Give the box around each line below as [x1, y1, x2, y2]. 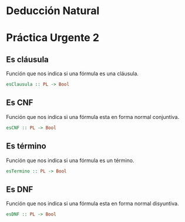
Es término [6, 141, 46, 151]
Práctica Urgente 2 [6, 31, 100, 45]
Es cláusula [6, 54, 49, 64]
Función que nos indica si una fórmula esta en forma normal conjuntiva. [6, 113, 180, 120]
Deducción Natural [6, 4, 100, 18]
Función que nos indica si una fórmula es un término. [6, 157, 134, 164]
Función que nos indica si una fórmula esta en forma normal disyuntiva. [6, 200, 179, 207]
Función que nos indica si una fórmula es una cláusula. [6, 70, 139, 77]
